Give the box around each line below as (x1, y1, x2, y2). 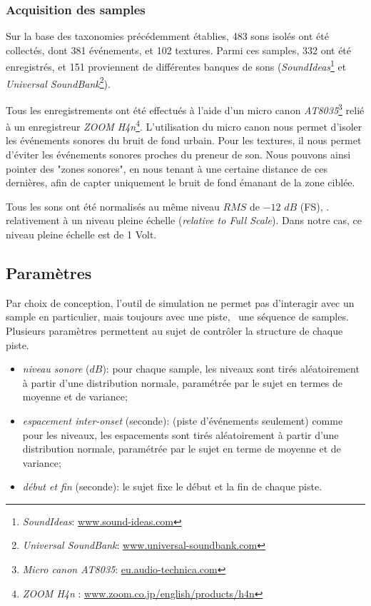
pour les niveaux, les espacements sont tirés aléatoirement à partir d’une (22, 427, 339, 442)
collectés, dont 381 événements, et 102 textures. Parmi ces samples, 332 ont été (6, 42, 352, 57)
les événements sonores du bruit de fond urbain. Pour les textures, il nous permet (6, 133, 362, 148)
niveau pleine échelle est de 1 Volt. (6, 226, 157, 241)
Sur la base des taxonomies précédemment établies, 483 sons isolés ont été (6, 29, 329, 44)
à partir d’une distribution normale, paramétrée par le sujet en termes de (22, 375, 342, 390)
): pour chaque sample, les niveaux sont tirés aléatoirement (102, 361, 360, 376)
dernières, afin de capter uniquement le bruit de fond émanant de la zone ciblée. (6, 175, 355, 190)
